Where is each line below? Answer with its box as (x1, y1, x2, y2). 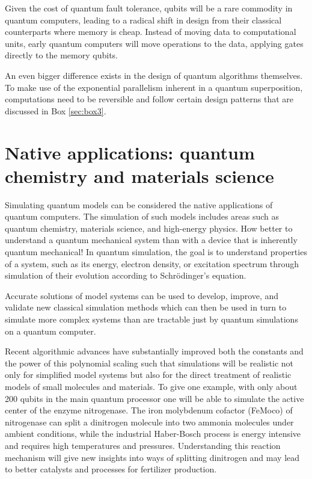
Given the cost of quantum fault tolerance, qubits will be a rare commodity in (5, 2, 293, 14)
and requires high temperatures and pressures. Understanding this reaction (5, 439, 281, 451)
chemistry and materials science (5, 163, 274, 188)
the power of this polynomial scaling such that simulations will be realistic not (5, 356, 294, 369)
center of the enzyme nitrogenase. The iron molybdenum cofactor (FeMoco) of (5, 404, 293, 416)
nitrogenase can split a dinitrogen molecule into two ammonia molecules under (5, 415, 294, 428)
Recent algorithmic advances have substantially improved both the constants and (5, 345, 304, 357)
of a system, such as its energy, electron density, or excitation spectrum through (5, 257, 299, 270)
